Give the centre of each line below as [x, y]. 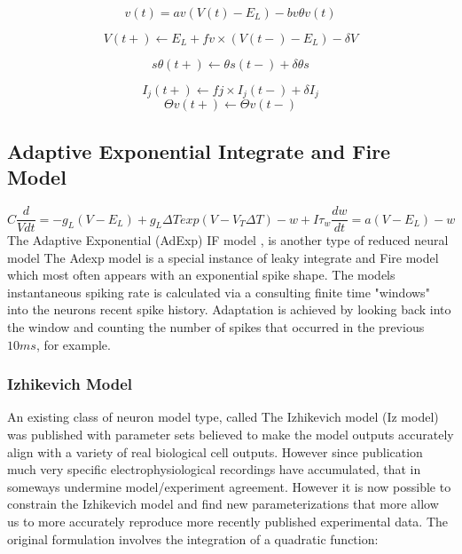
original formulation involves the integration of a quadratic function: [193, 538]
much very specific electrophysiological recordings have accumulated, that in [214, 469]
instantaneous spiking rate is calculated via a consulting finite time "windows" [219, 292]
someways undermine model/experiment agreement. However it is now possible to [229, 486]
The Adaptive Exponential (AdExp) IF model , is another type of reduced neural [228, 240]
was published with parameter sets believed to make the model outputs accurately [231, 435]
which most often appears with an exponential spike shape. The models [201, 275]
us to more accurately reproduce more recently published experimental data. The [228, 522]
